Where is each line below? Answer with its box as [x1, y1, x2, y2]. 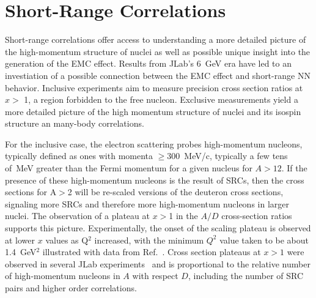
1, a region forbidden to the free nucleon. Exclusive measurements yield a [24, 93, 298, 106]
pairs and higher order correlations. [5, 281, 137, 294]
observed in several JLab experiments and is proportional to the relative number [5, 257, 310, 270]
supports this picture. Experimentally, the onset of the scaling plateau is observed [5, 222, 311, 234]
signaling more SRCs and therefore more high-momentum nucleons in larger [5, 197, 289, 210]
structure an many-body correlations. [5, 117, 144, 130]
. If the [281, 162, 307, 174]
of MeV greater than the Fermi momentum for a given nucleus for [5, 162, 252, 174]
